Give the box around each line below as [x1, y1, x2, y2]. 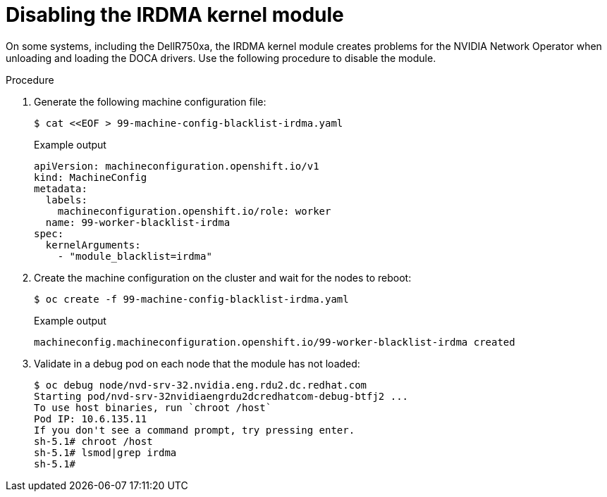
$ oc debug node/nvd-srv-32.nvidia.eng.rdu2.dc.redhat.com [34, 379, 367, 391]
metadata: [34, 182, 87, 194]
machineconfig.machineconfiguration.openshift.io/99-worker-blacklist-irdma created [34, 336, 515, 348]
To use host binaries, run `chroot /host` [34, 401, 272, 413]
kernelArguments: [45, 239, 141, 251]
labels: [45, 194, 87, 206]
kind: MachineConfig [34, 171, 147, 183]
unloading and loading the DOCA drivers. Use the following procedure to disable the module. [6, 51, 436, 64]
